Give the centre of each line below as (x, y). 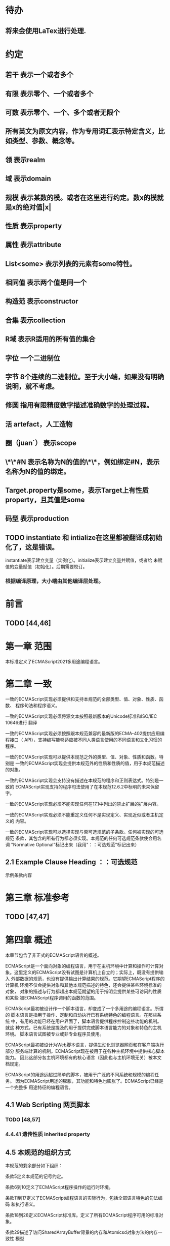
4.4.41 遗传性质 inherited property (48, 1134)
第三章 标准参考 (37, 898)
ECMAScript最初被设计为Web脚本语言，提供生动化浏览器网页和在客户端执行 (85, 1045)
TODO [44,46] (28, 623)
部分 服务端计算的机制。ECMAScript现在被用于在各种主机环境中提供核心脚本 (85, 1051)
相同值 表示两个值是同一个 (46, 283)
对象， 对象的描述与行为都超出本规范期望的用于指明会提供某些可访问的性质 (83, 991)
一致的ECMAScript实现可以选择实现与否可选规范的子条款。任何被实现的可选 (84, 832)
